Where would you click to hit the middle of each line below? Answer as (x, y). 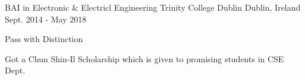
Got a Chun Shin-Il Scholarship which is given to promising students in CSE (144, 58)
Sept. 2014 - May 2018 (46, 19)
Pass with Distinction (44, 39)
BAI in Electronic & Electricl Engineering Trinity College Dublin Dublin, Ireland (153, 7)
